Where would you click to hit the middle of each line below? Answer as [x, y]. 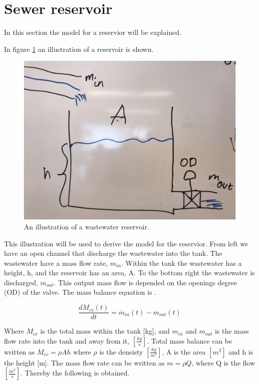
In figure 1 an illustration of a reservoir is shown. [79, 49]
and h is [241, 351]
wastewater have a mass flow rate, [56, 263]
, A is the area [184, 351]
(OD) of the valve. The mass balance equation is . [80, 292]
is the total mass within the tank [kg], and [105, 331]
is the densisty [121, 351]
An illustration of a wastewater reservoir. [87, 226]
